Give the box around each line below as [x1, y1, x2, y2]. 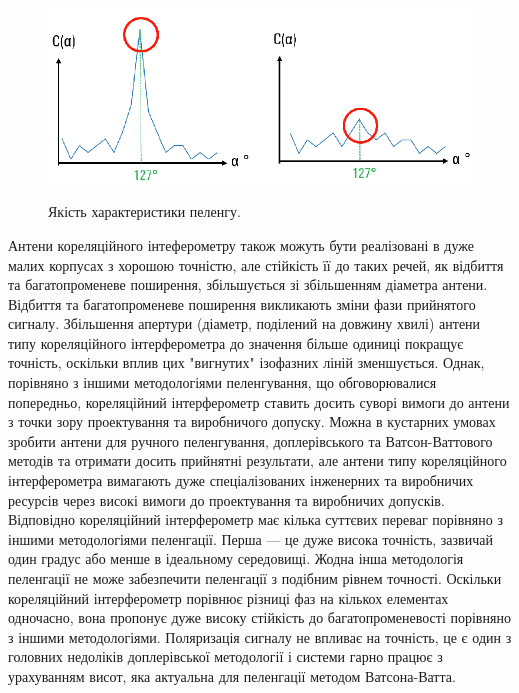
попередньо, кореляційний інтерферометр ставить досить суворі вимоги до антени [8, 391, 510, 412]
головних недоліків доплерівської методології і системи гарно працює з [8, 646, 443, 667]
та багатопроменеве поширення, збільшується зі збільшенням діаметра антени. [8, 274, 488, 295]
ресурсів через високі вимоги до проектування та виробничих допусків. [8, 489, 445, 510]
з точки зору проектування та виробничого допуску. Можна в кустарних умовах [8, 411, 496, 432]
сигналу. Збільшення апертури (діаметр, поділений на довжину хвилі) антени [8, 313, 481, 334]
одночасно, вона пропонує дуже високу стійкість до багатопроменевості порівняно [8, 607, 511, 628]
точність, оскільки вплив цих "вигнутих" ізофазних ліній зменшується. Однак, [8, 352, 485, 373]
